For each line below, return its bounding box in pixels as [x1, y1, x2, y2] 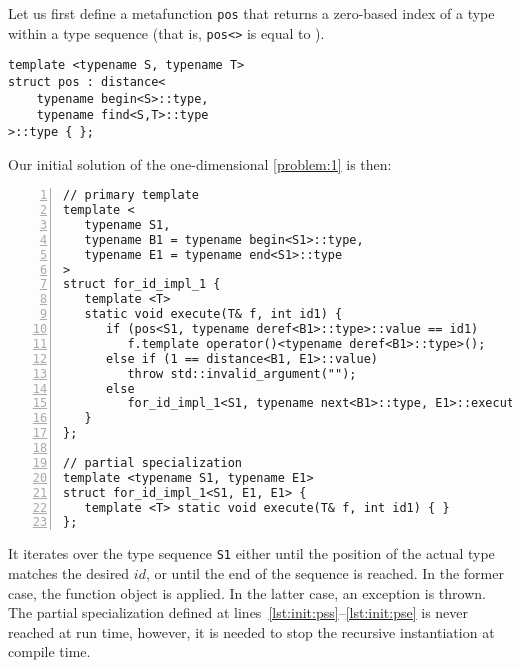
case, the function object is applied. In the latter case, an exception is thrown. [8, 582, 486, 603]
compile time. [8, 641, 91, 662]
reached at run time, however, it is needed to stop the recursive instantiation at [8, 621, 495, 642]
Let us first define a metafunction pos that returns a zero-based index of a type [8, 3, 495, 23]
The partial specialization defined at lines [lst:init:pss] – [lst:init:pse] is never [8, 602, 469, 623]
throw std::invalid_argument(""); [127, 366, 357, 381]
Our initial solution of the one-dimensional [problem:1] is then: [8, 153, 392, 174]
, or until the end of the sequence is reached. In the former [145, 562, 504, 583]
